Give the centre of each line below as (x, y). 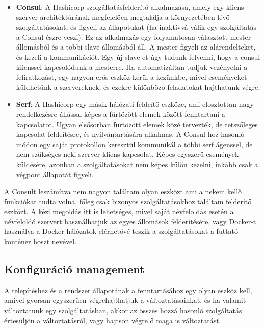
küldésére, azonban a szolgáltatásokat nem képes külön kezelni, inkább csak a (137, 164)
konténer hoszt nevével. (41, 241)
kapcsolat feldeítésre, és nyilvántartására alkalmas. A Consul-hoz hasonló (130, 134)
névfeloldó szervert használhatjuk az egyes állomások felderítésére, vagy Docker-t (130, 221)
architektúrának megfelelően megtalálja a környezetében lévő (135, 17)
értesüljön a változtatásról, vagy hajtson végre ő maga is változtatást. (113, 320)
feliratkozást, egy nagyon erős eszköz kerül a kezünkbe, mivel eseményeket (131, 77)
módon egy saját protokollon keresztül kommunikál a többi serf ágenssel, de (134, 144)
